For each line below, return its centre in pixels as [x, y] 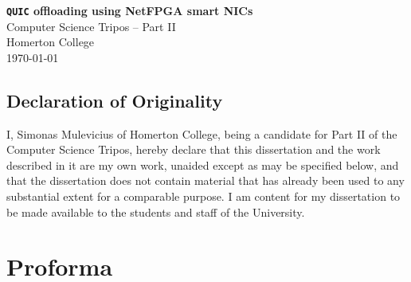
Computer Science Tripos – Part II [91, 26]
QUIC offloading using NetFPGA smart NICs [130, 10]
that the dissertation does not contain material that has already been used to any [205, 180]
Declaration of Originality [115, 100]
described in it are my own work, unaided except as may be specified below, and [203, 164]
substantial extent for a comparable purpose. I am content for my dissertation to [204, 196]
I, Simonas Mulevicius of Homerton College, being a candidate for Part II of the [202, 133]
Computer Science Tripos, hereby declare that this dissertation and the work [194, 149]
